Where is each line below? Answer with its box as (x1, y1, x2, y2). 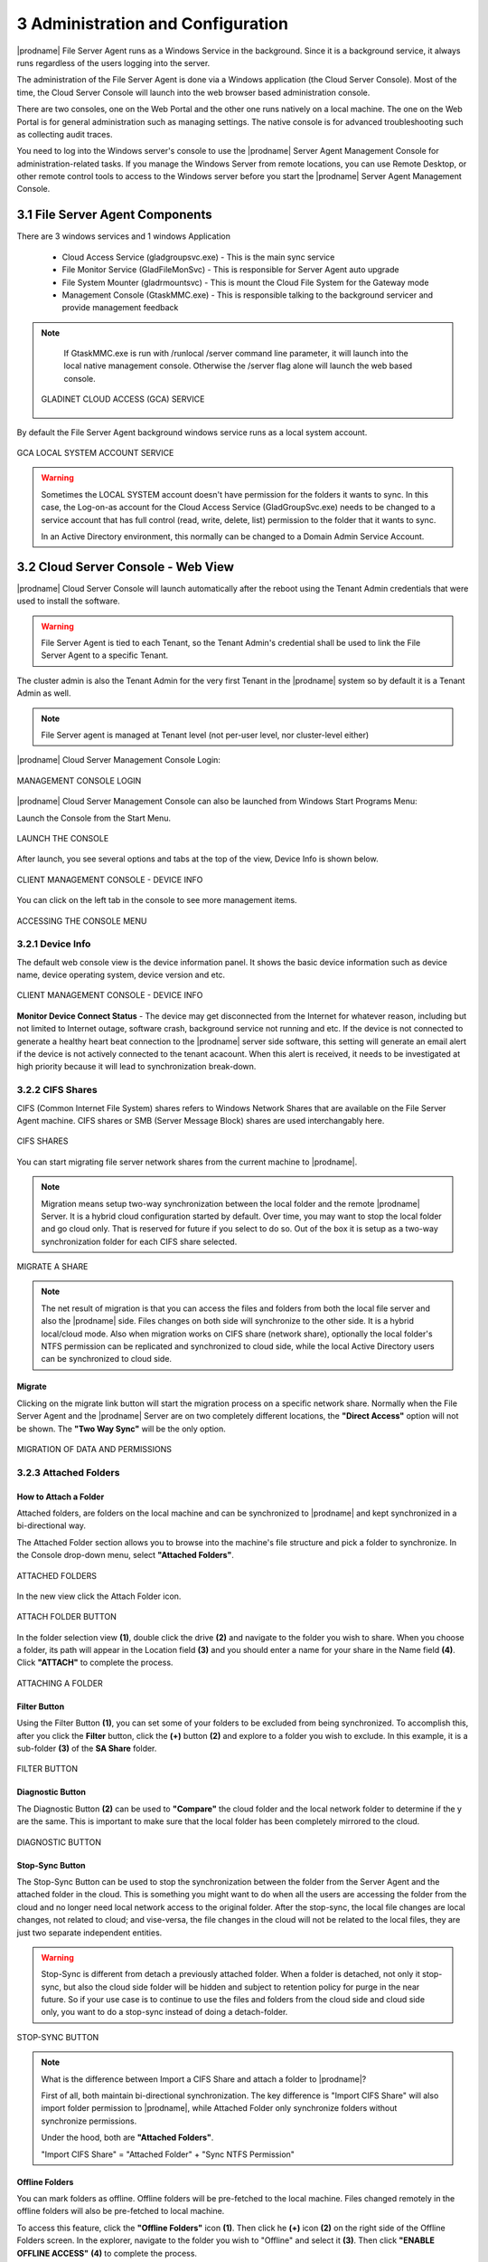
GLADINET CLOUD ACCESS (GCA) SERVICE (41, 394, 205, 404)
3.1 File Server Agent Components (16, 207, 212, 223)
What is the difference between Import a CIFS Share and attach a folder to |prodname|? (41, 2073, 367, 2085)
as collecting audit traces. (16, 128, 113, 139)
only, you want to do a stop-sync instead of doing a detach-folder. (41, 2007, 288, 2018)
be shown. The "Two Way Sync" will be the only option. (16, 1423, 226, 1434)
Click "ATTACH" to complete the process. (16, 1657, 174, 1668)
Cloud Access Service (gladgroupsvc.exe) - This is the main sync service (61, 252, 335, 262)
